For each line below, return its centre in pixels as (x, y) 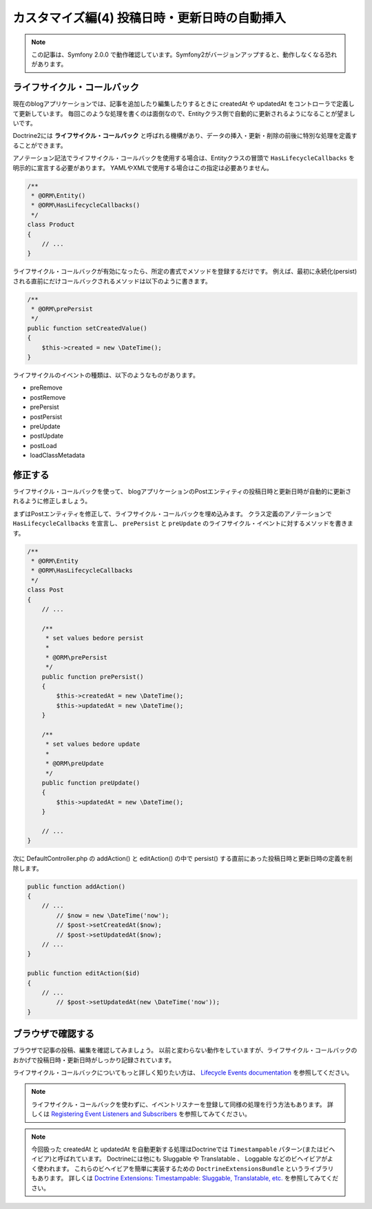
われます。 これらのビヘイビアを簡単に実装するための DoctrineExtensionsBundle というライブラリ (188, 1168)
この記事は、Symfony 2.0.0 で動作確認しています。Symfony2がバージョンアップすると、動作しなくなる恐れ (184, 54)
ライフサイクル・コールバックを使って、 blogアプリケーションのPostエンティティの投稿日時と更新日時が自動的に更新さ (182, 491)
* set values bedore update (93, 744)
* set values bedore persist (94, 638)
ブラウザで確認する (53, 1034)
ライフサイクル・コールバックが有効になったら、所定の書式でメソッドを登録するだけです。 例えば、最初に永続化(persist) (185, 272)
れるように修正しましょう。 (52, 501)
